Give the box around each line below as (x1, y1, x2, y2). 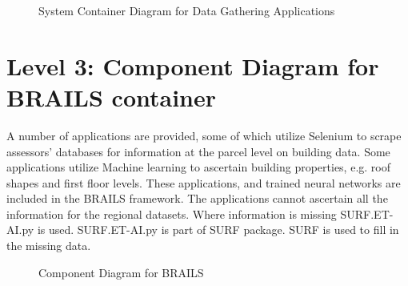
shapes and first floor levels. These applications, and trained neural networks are (6, 174, 401, 191)
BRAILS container (6, 80, 217, 113)
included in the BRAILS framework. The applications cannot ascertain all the (6, 190, 388, 207)
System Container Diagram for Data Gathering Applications (38, 2, 335, 18)
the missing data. (6, 237, 91, 254)
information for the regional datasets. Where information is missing (6, 205, 337, 222)
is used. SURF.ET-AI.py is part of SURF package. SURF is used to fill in (37, 221, 399, 238)
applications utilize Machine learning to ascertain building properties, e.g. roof (6, 159, 390, 175)
